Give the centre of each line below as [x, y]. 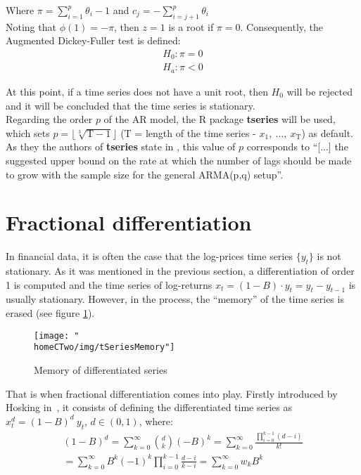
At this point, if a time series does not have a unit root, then [137, 91]
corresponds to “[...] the [297, 147]
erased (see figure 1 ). [50, 313]
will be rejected [319, 91]
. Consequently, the [282, 26]
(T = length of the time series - [188, 132]
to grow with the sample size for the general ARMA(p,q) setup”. [145, 174]
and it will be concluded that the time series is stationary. [131, 105]
